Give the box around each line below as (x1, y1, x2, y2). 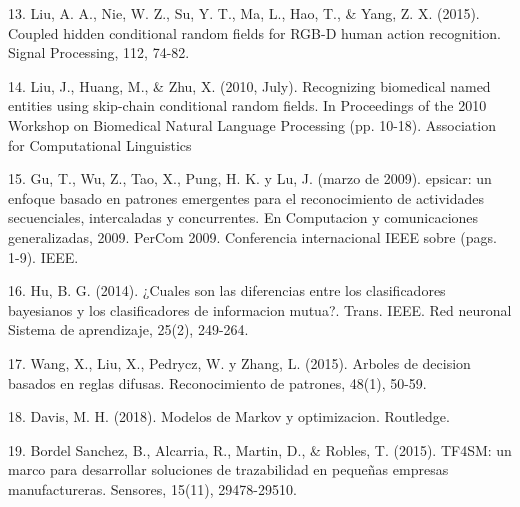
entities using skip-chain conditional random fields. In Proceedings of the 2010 (8, 95, 487, 116)
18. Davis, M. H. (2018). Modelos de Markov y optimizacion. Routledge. (8, 406, 450, 427)
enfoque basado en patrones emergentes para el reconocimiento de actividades (8, 187, 485, 208)
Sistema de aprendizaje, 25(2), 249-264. (8, 319, 249, 340)
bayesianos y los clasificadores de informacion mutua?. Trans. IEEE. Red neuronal (8, 299, 512, 320)
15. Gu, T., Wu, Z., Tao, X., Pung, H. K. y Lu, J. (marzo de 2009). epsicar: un (8, 168, 492, 189)
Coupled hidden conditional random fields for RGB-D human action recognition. (8, 22, 501, 43)
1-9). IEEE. (8, 246, 79, 267)
